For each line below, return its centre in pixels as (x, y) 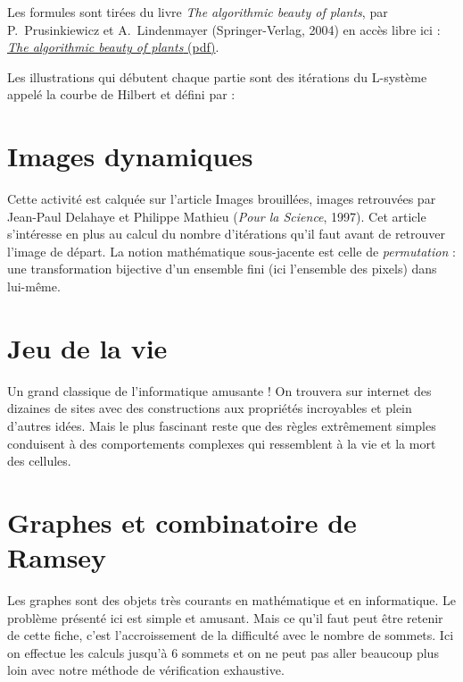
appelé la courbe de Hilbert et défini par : (121, 94)
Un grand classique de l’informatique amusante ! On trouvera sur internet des (219, 390)
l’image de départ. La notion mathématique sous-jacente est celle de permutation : (231, 251)
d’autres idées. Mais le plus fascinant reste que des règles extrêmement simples (222, 425)
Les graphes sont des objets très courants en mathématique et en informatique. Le (232, 600)
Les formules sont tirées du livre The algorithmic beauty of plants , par (198, 12)
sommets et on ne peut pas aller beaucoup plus (310, 652)
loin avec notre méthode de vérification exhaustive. (146, 670)
